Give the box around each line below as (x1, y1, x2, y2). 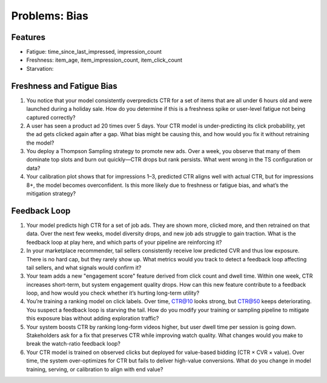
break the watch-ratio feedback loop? (26, 340, 121, 347)
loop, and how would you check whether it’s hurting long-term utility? (26, 289, 200, 296)
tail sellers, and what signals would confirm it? (26, 264, 142, 271)
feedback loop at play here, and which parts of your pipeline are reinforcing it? (26, 238, 222, 246)
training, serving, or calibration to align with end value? (26, 365, 163, 373)
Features (11, 32, 45, 42)
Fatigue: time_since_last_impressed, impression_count (26, 48, 162, 56)
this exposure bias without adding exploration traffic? (26, 315, 159, 322)
